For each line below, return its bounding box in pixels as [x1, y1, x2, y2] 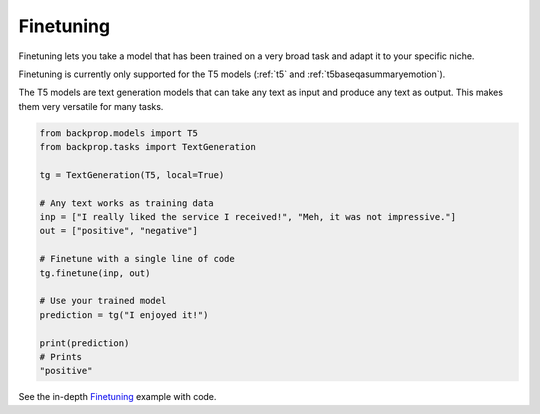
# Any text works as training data [39, 197, 214, 209]
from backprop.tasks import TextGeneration [39, 141, 257, 153]
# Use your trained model [39, 295, 167, 307]
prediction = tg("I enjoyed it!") [39, 309, 209, 320]
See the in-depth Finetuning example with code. [18, 391, 217, 403]
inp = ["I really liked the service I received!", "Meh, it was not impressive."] [39, 211, 457, 223]
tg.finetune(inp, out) [39, 267, 151, 279]
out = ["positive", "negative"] [39, 225, 199, 237]
